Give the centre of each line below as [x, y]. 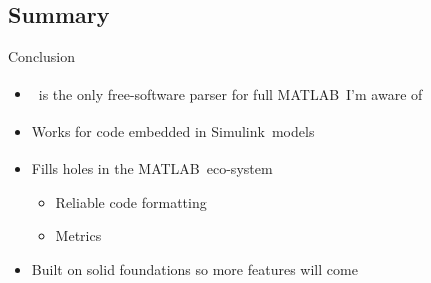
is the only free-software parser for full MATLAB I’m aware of [230, 93]
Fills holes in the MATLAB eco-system [152, 167]
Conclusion [41, 56]
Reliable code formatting [131, 201]
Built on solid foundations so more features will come [194, 268]
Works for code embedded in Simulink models [173, 130]
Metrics [78, 235]
